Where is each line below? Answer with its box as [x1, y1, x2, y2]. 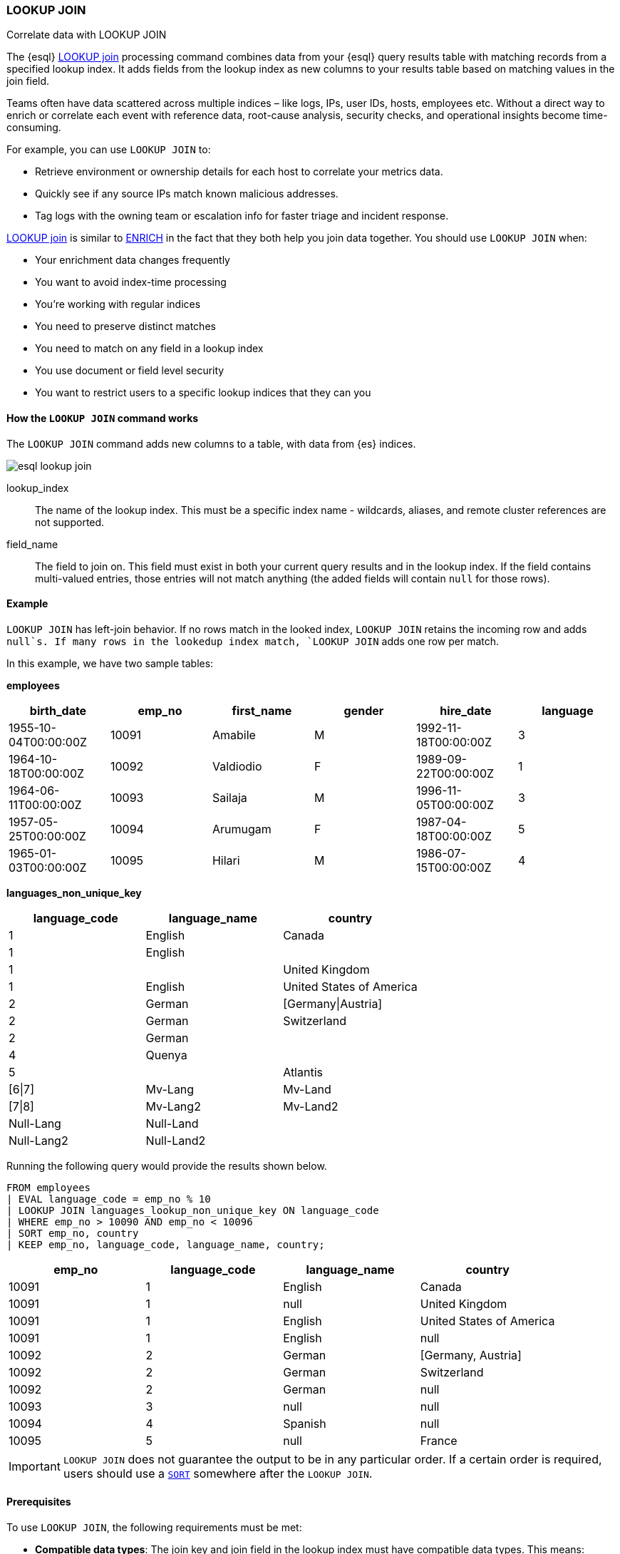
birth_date [29, 703, 87, 718]
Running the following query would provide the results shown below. [6, 1159, 327, 1172]
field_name [6, 537, 58, 550]
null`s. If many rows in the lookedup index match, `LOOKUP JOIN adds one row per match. [6, 634, 500, 647]
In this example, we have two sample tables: [6, 657, 214, 669]
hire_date [440, 703, 492, 718]
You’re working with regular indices [35, 298, 201, 311]
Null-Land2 [145, 1133, 206, 1148]
